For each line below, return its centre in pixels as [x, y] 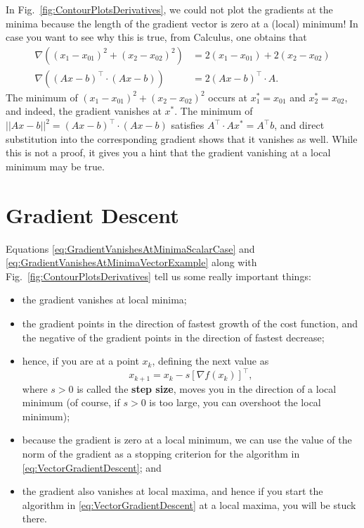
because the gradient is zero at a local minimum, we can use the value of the [187, 440]
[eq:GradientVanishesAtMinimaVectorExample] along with [131, 262]
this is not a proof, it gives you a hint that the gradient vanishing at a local [168, 152]
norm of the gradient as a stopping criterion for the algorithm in [161, 454]
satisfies [188, 125]
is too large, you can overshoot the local [235, 402]
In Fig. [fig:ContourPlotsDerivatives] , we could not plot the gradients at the [169, 9]
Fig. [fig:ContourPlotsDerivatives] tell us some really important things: [158, 276]
